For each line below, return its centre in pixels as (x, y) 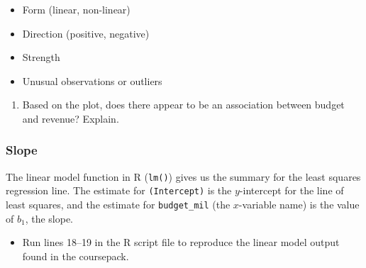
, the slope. (49, 218)
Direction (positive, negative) (86, 33)
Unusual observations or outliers (92, 80)
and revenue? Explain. (71, 118)
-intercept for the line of (292, 190)
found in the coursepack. (76, 256)
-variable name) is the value (299, 205)
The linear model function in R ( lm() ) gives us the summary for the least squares (183, 176)
